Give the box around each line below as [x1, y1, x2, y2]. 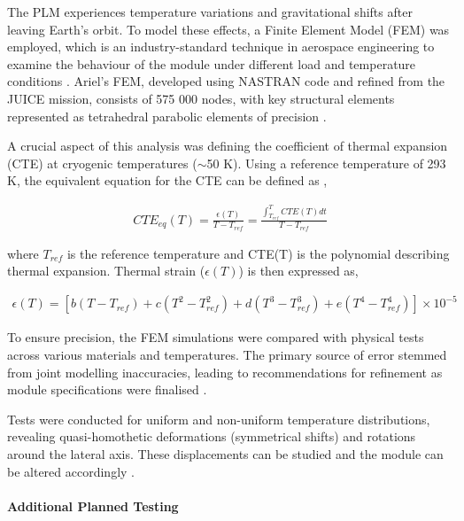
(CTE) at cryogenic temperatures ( [7, 153, 197, 172]
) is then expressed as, [238, 261, 359, 280]
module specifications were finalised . [7, 380, 207, 399]
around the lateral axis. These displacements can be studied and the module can [7, 445, 444, 463]
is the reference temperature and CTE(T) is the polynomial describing [66, 244, 450, 262]
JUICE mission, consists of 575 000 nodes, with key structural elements [7, 89, 395, 107]
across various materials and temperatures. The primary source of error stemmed [7, 346, 447, 364]
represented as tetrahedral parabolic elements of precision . [7, 106, 327, 125]
